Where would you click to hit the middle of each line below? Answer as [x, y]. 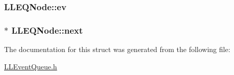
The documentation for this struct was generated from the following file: [117, 49]
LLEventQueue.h [31, 66]
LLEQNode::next [47, 30]
